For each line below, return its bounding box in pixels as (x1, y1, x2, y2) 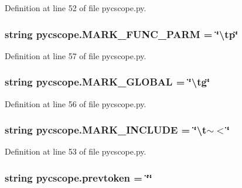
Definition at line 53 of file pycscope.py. (5, 145, 146, 158)
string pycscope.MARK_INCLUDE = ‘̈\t (5, 122, 207, 137)
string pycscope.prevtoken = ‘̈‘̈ (5, 170, 152, 184)
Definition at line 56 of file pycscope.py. (5, 97, 146, 110)
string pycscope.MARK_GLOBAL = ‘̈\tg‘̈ (5, 74, 210, 89)
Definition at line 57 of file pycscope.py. (5, 49, 146, 61)
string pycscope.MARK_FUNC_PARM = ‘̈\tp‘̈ (5, 26, 238, 41)
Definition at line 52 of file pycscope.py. (5, 2, 146, 13)
